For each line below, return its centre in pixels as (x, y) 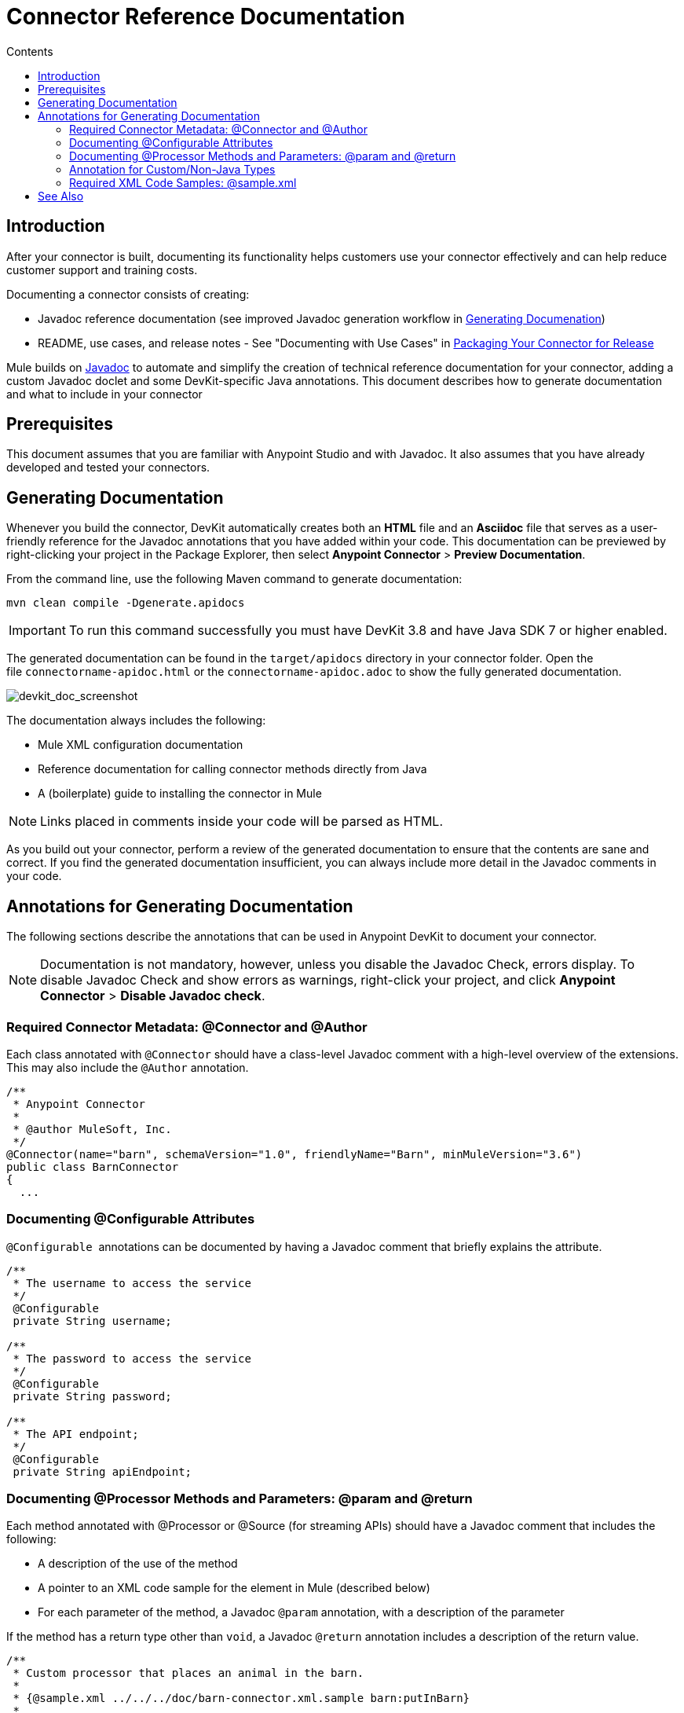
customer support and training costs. (102, 270)
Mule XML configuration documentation (141, 745)
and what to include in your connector (104, 394)
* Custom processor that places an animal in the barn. (188, 1673)
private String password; (92, 1396)
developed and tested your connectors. (108, 468)
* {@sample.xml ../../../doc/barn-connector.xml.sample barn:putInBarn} (241, 1698)
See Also (61, 196)
